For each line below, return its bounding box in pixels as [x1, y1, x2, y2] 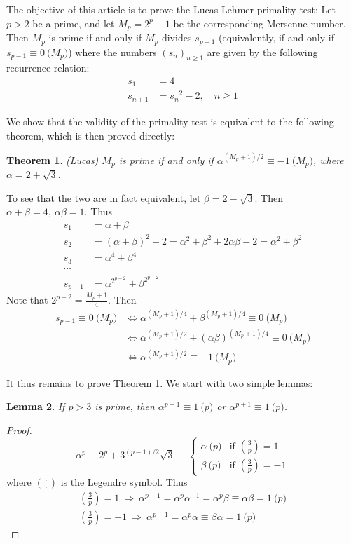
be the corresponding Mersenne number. [173, 15, 346, 30]
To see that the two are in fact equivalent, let [6, 190, 201, 205]
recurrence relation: [6, 60, 90, 75]
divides [161, 30, 192, 45]
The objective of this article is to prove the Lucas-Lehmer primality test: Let [6, 2, 336, 16]
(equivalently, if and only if [219, 30, 334, 45]
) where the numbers [68, 44, 157, 59]
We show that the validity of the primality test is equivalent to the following [6, 114, 334, 128]
